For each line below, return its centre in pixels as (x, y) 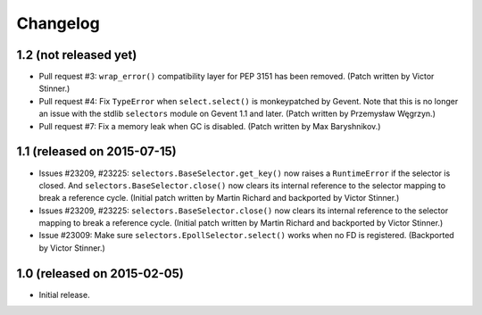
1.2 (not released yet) (77, 55)
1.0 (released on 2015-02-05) (100, 274)
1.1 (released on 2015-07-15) (97, 152)
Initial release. (64, 294)
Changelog (58, 23)
